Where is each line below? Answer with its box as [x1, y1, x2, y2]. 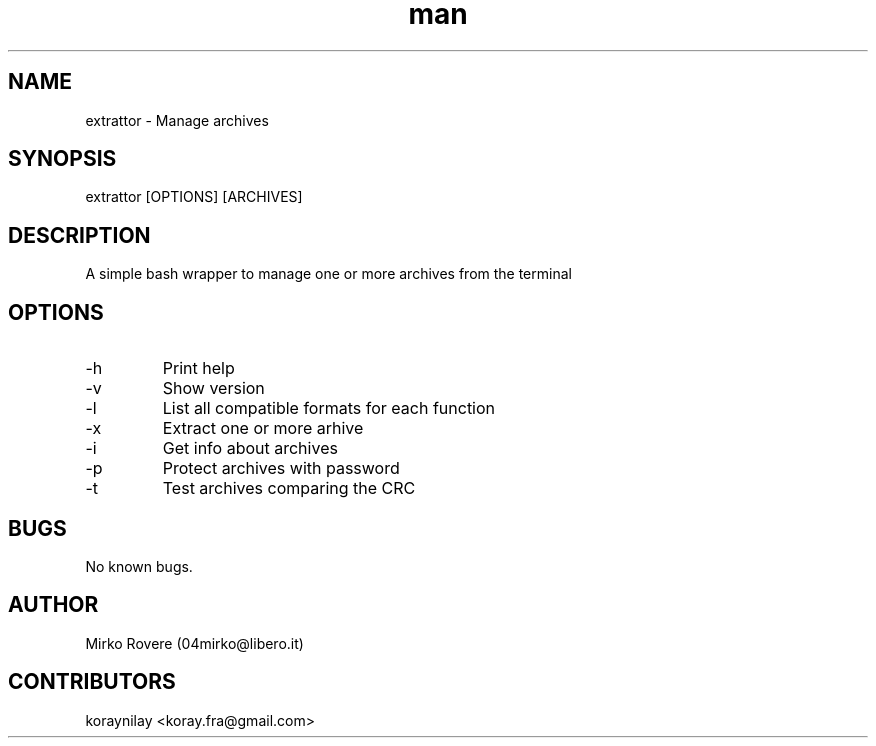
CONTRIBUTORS [8, 669, 176, 695]
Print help [162, 358, 235, 379]
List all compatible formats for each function [162, 398, 496, 419]
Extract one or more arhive [162, 418, 364, 439]
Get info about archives [162, 438, 338, 459]
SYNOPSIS [8, 146, 117, 172]
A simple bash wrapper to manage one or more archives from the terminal [85, 265, 572, 283]
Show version [162, 378, 265, 399]
